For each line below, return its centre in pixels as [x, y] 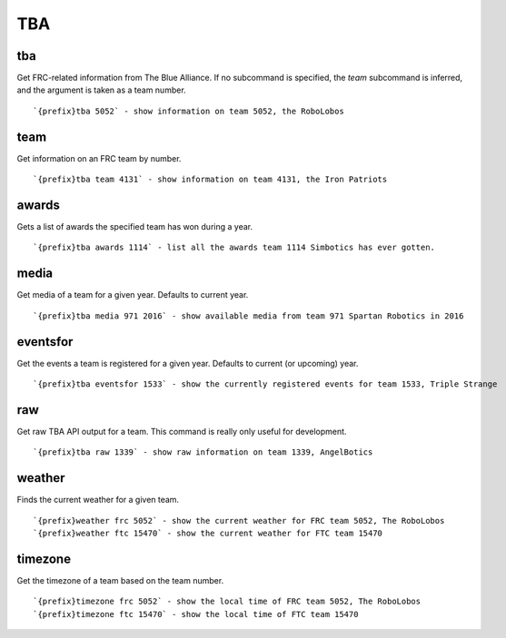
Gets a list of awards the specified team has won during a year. [135, 227]
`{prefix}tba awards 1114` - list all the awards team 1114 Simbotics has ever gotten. [234, 248]
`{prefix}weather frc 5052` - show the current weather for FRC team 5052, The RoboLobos [239, 520]
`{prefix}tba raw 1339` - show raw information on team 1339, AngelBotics [203, 452]
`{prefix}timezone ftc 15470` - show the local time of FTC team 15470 [196, 614]
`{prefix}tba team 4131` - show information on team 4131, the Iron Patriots [210, 180]
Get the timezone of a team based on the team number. [120, 580]
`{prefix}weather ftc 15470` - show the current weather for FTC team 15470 [208, 534]
